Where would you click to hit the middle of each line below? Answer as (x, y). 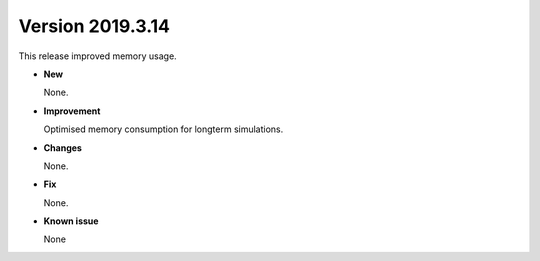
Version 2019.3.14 (94, 26)
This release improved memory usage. (97, 56)
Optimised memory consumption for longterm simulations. (163, 129)
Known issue (71, 221)
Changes (62, 147)
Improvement (72, 111)
